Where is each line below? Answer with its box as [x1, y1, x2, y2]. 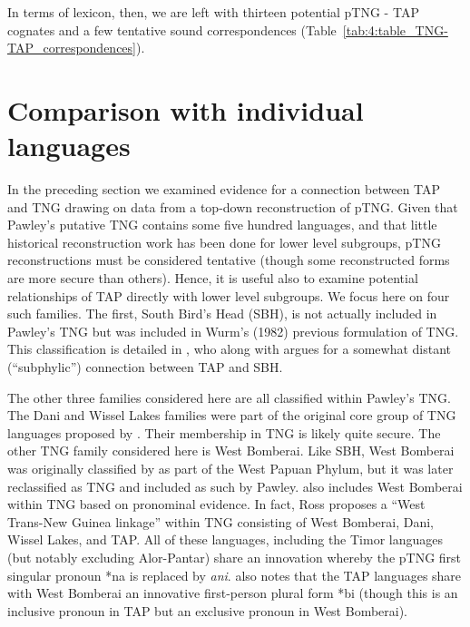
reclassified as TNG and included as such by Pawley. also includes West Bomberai [7, 476, 463, 495]
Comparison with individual [7, 91, 364, 128]
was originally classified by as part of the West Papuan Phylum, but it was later [7, 459, 454, 477]
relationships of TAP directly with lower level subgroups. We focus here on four [7, 286, 450, 305]
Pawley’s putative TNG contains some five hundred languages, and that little [7, 215, 437, 234]
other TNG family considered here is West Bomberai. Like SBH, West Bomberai [7, 441, 455, 460]
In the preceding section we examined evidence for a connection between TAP [7, 180, 441, 199]
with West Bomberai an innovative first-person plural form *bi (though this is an [7, 583, 458, 603]
